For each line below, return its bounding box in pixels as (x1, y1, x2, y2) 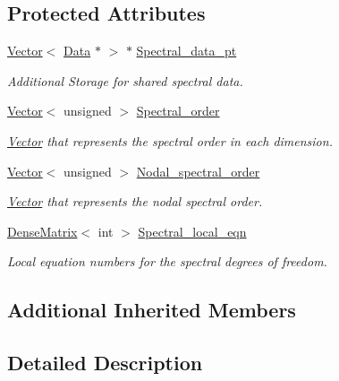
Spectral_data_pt (136, 41, 237, 60)
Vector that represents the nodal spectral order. (7, 192, 263, 211)
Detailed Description (7, 349, 203, 377)
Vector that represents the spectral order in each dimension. (7, 131, 333, 150)
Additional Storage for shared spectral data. (7, 71, 243, 90)
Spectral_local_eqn (138, 221, 247, 240)
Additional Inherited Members (7, 296, 296, 324)
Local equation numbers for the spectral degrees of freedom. (7, 252, 327, 271)
